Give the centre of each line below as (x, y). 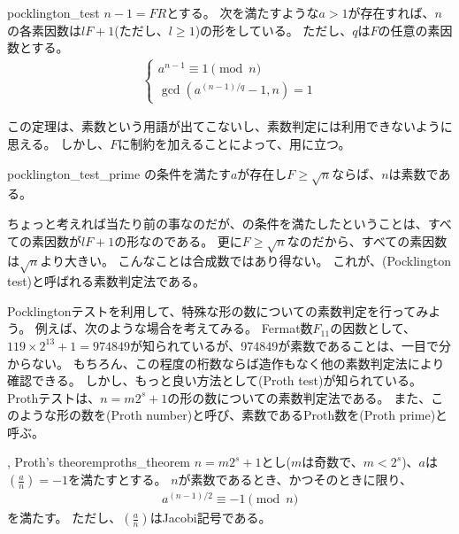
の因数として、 (373, 328)
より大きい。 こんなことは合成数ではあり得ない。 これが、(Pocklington (245, 261)
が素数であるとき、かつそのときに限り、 (295, 480)
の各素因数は (44, 30)
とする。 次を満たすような (243, 12)
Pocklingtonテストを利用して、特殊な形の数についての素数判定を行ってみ (218, 310)
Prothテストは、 (54, 397)
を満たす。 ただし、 (65, 518)
